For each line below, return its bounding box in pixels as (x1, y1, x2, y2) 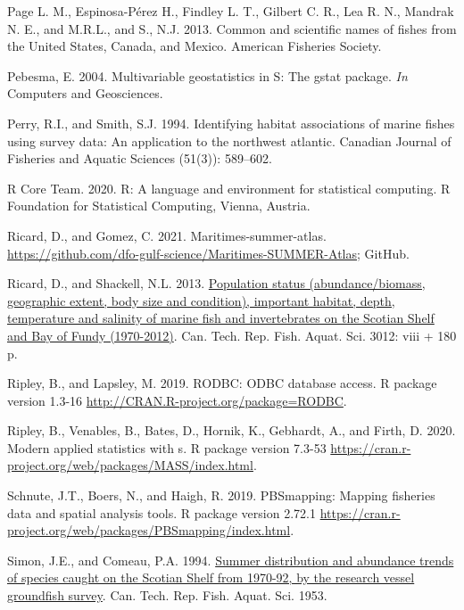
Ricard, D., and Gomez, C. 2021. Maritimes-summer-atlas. (7, 226, 327, 244)
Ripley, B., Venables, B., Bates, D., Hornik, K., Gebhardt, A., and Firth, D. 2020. (7, 421, 456, 440)
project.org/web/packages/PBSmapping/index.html (7, 521, 291, 540)
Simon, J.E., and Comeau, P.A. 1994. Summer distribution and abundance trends (7, 550, 454, 569)
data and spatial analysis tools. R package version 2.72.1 (7, 503, 316, 522)
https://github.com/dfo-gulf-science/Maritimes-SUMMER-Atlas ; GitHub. (7, 243, 410, 262)
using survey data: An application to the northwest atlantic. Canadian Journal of (7, 131, 452, 150)
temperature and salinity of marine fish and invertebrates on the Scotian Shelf (7, 309, 435, 327)
